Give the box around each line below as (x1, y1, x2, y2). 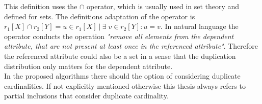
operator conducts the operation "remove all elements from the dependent (4, 30, 234, 41)
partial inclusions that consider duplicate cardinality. (4, 90, 169, 101)
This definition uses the (4, 1, 77, 11)
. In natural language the (160, 21, 239, 31)
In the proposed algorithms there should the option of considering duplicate (4, 71, 241, 81)
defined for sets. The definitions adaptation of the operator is (4, 11, 195, 21)
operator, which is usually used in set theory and (87, 1, 240, 11)
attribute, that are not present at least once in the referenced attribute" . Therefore (4, 41, 258, 51)
